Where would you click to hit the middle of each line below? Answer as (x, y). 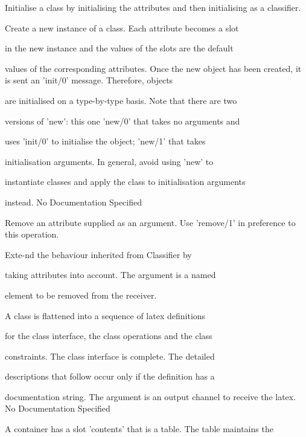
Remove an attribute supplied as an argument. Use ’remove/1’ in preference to (150, 222)
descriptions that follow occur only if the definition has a (110, 376)
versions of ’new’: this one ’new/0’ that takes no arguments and (123, 121)
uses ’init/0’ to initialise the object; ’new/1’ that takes (105, 141)
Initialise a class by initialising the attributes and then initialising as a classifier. (153, 7)
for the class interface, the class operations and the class (109, 336)
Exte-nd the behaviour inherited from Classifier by (98, 254)
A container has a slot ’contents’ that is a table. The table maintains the (139, 429)
